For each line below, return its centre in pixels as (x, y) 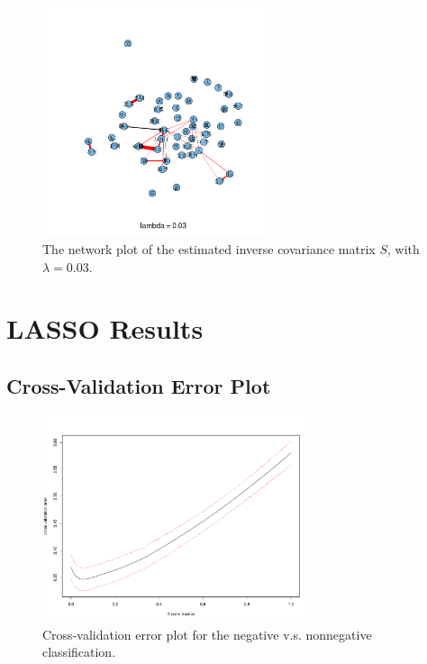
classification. (79, 652)
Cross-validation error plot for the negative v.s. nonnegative (207, 634)
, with (403, 248)
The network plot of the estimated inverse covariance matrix (209, 248)
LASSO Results (105, 328)
